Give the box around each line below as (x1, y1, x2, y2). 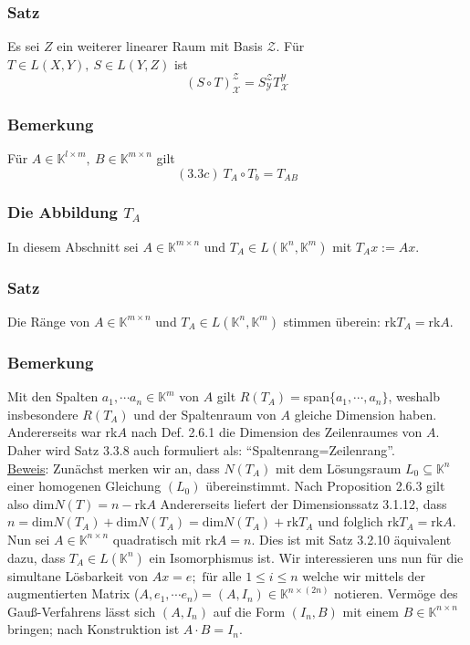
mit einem (342, 601, 399, 620)
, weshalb (388, 387, 440, 406)
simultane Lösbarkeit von (7, 566, 148, 585)
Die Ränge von (7, 311, 90, 330)
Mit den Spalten (7, 387, 99, 406)
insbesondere (7, 404, 78, 423)
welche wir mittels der (302, 566, 426, 585)
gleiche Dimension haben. (294, 404, 437, 423)
